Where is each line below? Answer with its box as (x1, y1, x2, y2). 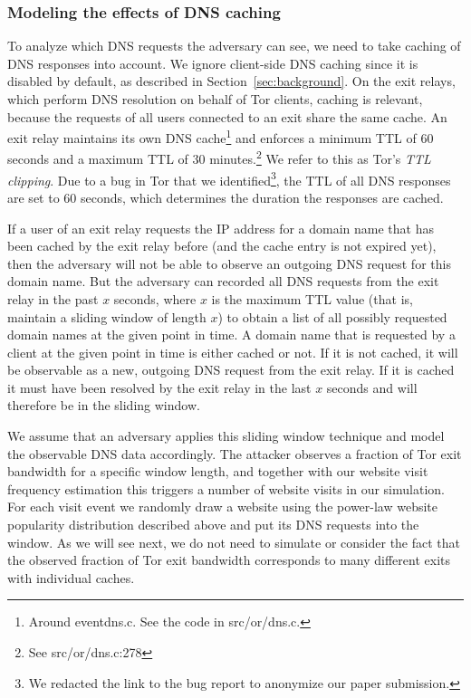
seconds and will (326, 378, 418, 397)
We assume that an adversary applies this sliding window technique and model (7, 426, 445, 445)
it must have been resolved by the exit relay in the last (7, 378, 312, 397)
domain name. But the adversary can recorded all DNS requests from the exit (7, 272, 439, 291)
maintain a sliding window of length (7, 307, 207, 326)
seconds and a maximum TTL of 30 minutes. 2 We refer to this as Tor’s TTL (7, 147, 431, 168)
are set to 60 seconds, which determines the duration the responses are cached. (7, 187, 444, 206)
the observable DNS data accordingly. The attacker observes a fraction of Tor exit (7, 444, 462, 463)
